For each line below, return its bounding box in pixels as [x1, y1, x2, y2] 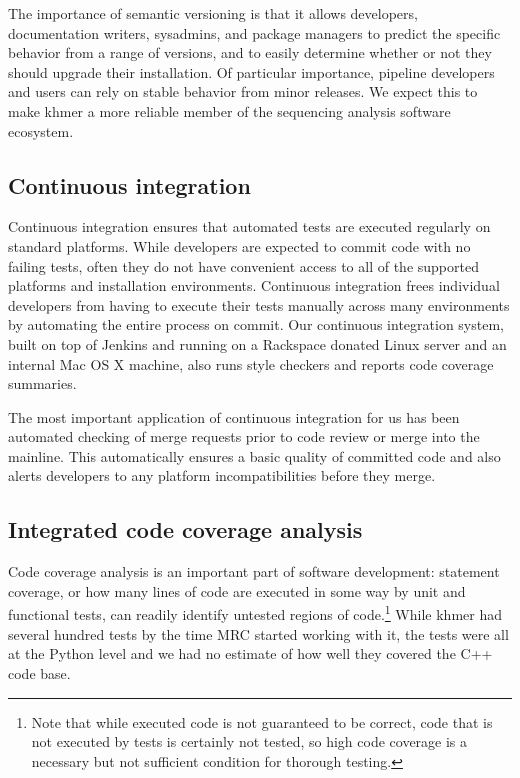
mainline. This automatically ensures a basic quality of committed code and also [8, 445, 501, 466]
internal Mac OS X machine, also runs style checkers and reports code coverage [8, 353, 494, 374]
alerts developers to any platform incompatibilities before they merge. [8, 465, 436, 486]
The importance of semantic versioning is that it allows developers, [8, 3, 418, 23]
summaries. [8, 373, 77, 394]
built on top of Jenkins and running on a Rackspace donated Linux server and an [8, 333, 507, 354]
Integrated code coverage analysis [8, 514, 363, 545]
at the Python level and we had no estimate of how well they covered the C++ [8, 643, 493, 664]
